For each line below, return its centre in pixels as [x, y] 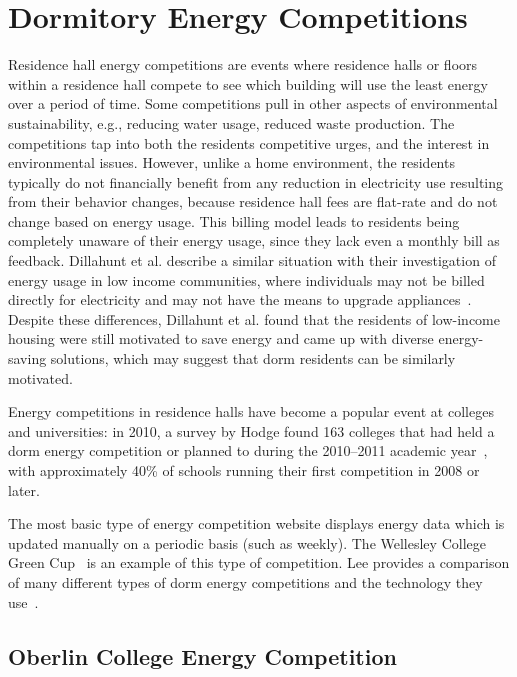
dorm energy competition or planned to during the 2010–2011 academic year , [248, 450]
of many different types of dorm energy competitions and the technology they [245, 581]
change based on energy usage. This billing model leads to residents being [234, 220]
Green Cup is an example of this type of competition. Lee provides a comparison [259, 562]
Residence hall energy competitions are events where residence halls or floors [243, 64]
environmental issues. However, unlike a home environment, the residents [231, 162]
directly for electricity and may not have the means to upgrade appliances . [240, 299]
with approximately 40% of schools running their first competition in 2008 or [244, 470]
